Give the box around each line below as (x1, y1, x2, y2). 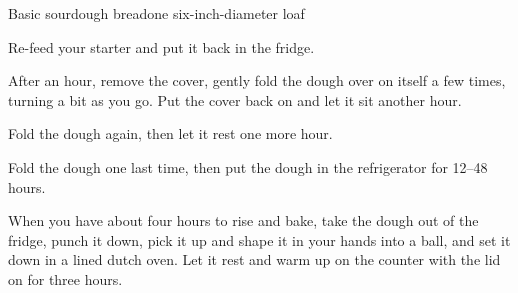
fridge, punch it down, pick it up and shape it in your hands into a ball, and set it (8, 229, 511, 250)
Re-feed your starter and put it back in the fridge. (8, 36, 315, 57)
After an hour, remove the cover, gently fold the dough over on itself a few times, (8, 70, 506, 91)
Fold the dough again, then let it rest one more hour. (8, 123, 333, 144)
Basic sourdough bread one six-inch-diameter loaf (8, 3, 305, 23)
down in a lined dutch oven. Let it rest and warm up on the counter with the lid (8, 249, 501, 270)
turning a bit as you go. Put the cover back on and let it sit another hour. (8, 89, 462, 110)
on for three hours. (8, 268, 123, 289)
